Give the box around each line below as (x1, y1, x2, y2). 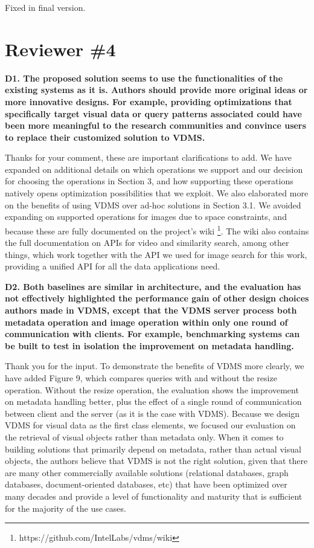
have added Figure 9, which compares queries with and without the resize (5, 372, 277, 384)
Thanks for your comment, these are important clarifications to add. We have (5, 151, 292, 164)
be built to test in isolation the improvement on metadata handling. (5, 339, 294, 352)
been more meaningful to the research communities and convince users (5, 119, 306, 132)
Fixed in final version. (5, 1, 86, 13)
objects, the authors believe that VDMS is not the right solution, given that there (5, 454, 308, 467)
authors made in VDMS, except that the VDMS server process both (5, 304, 297, 317)
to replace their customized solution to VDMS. (5, 131, 205, 143)
